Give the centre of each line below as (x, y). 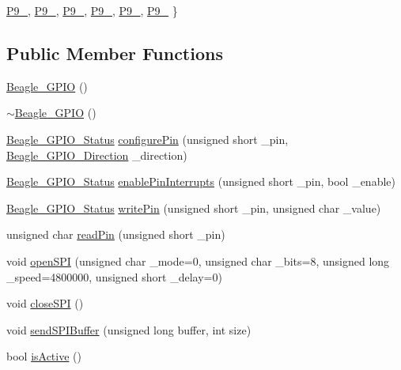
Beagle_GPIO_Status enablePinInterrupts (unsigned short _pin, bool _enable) (201, 181)
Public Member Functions (115, 53)
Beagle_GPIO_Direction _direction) (97, 155)
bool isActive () (44, 356)
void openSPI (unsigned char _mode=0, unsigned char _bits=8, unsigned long (198, 261)
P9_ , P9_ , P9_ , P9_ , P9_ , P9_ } (92, 10)
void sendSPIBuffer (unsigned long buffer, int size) (129, 329)
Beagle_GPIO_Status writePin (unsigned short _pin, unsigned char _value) (194, 208)
